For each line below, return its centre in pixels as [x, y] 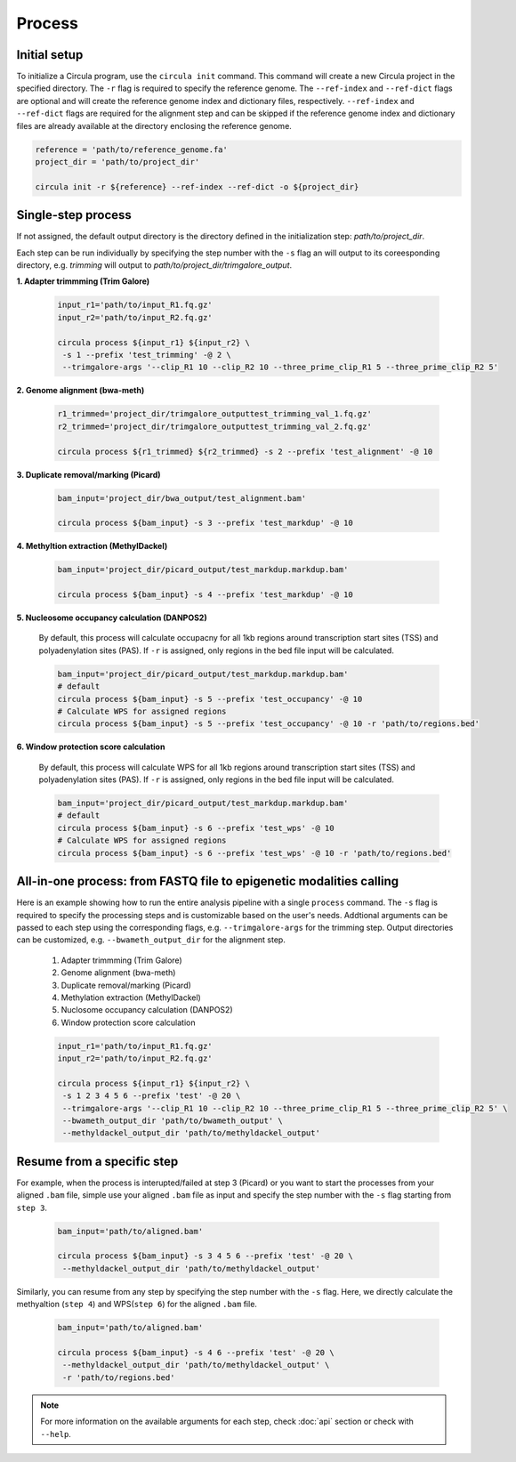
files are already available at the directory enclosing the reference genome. [154, 125]
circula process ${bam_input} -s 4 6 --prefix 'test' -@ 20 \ [196, 1352]
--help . [56, 1434]
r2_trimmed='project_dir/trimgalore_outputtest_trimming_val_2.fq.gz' [215, 426]
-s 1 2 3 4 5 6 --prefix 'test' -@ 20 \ [152, 1096]
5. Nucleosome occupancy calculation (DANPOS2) [112, 618]
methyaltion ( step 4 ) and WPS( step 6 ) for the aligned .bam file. [137, 1304]
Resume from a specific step [97, 1161]
